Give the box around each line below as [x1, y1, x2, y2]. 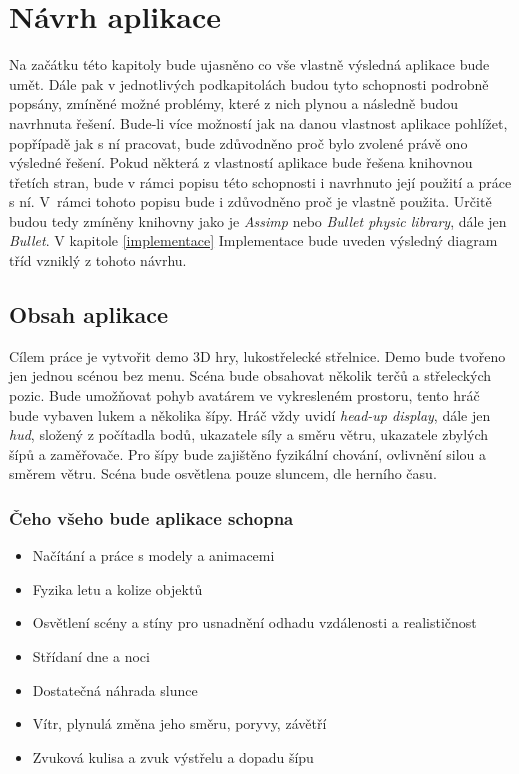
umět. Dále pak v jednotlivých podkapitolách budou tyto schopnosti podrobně [9, 73, 489, 94]
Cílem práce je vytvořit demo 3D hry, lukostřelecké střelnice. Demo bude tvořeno [9, 345, 506, 366]
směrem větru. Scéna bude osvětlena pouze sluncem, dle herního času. [9, 463, 437, 484]
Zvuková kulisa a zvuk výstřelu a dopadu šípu [32, 746, 314, 767]
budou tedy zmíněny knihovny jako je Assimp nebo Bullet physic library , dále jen [9, 210, 507, 231]
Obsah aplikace [9, 299, 169, 330]
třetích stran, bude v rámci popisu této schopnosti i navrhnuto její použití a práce [9, 171, 512, 192]
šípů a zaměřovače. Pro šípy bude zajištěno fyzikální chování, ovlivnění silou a [9, 443, 486, 464]
